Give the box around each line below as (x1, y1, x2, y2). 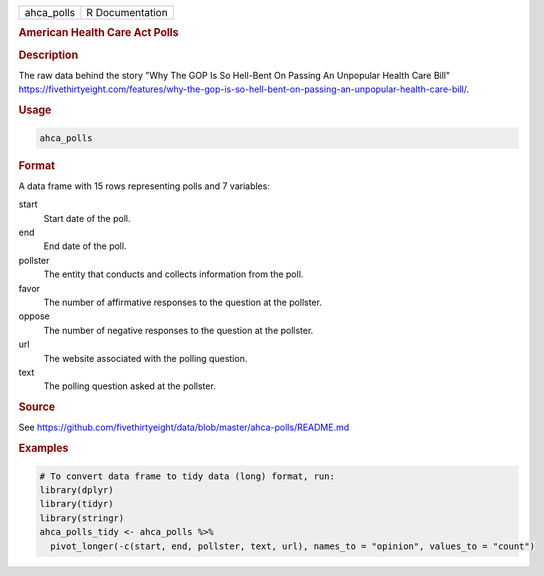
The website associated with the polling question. (43, 352, 248, 364)
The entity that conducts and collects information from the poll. (43, 268, 304, 280)
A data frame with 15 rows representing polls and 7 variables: (18, 180, 270, 192)
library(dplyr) (39, 484, 114, 495)
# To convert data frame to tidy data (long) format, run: (39, 470, 335, 482)
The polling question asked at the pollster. (43, 380, 217, 392)
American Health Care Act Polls (18, 26, 179, 40)
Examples (18, 441, 69, 455)
